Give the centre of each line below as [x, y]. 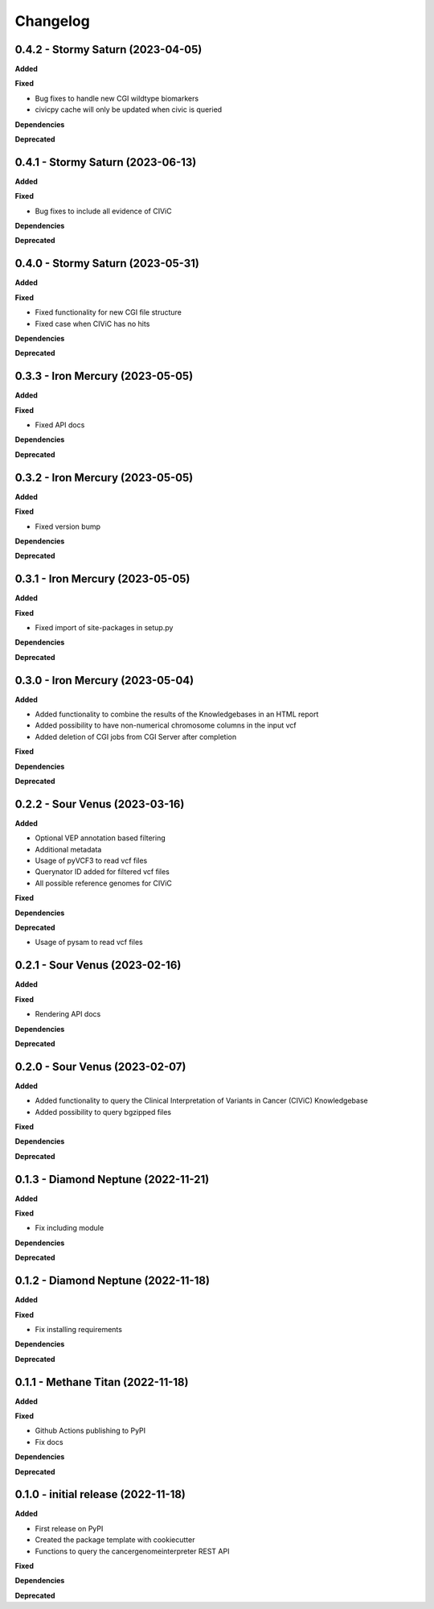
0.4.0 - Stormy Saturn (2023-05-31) [107, 264]
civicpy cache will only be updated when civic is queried [129, 109]
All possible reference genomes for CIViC [104, 883]
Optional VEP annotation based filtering [100, 838]
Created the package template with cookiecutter [115, 1540]
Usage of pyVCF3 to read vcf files [91, 860]
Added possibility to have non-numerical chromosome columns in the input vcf [166, 725]
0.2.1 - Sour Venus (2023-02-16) [98, 965]
